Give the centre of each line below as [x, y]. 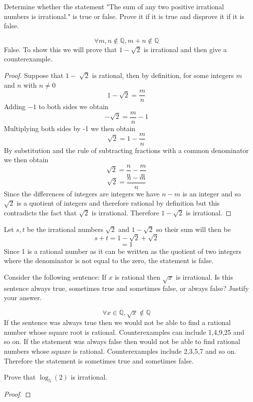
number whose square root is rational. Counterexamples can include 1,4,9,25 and [124, 332]
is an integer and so [212, 193]
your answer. [23, 297]
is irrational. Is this [204, 277]
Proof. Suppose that [34, 75]
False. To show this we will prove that [61, 49]
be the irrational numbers [65, 229]
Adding [15, 106]
